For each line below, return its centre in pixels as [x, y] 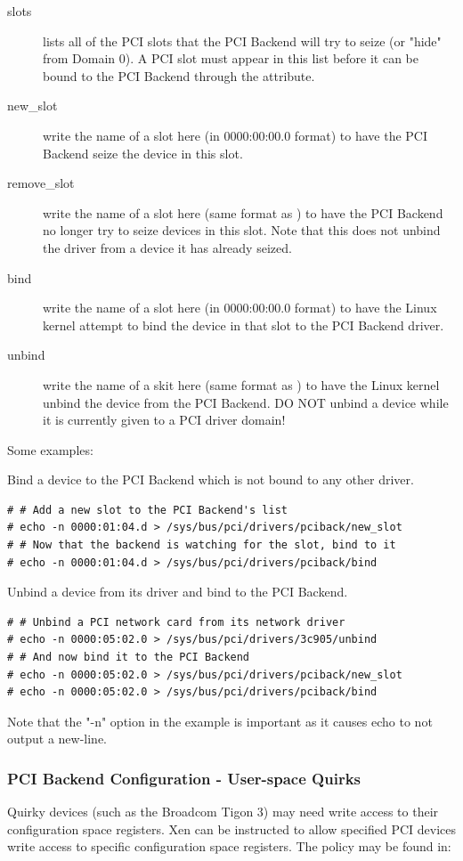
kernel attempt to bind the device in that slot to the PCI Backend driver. [244, 325]
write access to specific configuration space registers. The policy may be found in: [229, 846]
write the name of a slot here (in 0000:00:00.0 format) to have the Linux [240, 308]
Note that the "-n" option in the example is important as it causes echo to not [220, 721]
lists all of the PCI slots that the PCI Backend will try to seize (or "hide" [242, 41]
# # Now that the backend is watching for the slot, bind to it [202, 545]
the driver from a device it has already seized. [167, 247]
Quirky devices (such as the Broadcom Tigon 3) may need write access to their [223, 812]
